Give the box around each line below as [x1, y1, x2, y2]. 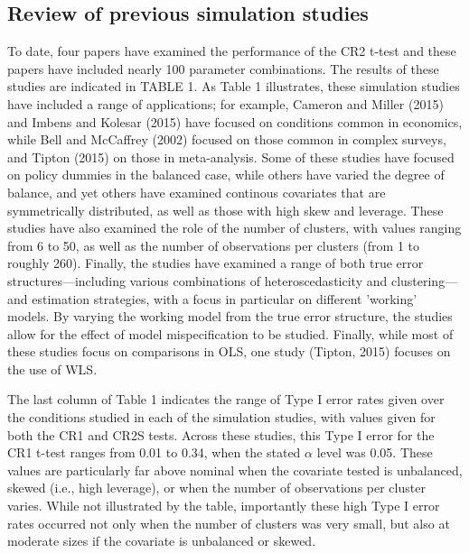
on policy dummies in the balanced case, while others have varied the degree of [7, 165, 445, 184]
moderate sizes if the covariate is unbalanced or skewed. [7, 531, 316, 550]
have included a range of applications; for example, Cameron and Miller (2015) [7, 94, 444, 113]
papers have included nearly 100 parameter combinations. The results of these [7, 59, 439, 78]
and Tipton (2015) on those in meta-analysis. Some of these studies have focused [7, 147, 455, 166]
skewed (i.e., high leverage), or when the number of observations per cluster [7, 478, 426, 497]
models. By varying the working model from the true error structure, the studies [7, 307, 453, 326]
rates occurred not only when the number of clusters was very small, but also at [7, 513, 450, 532]
